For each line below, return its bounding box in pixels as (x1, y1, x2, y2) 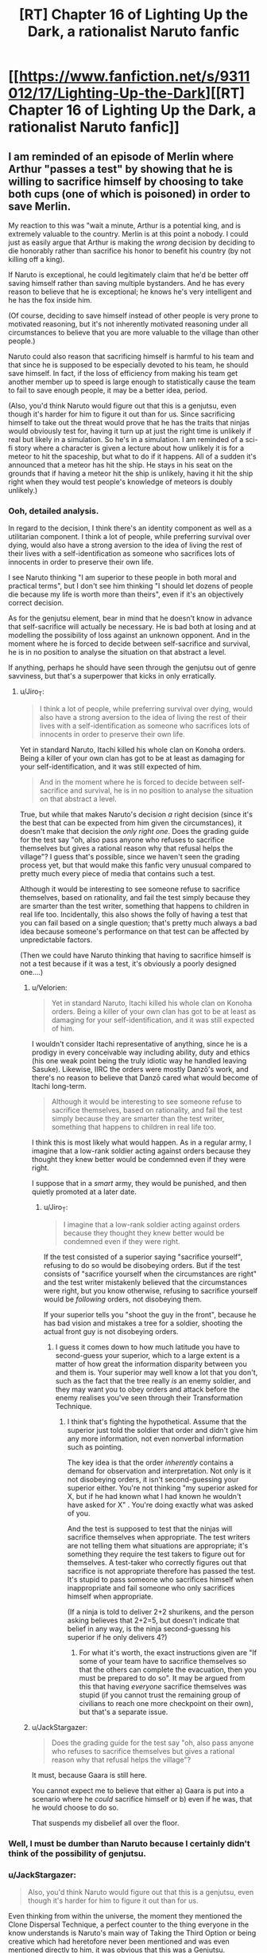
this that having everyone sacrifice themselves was (79, 1681, 247, 1691)
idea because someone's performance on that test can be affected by (19, 926, 250, 937)
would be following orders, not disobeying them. (43, 1294, 203, 1304)
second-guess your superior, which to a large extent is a (55, 1350, 241, 1360)
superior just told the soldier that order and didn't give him (67, 1425, 258, 1434)
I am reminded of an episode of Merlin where (8, 150, 234, 163)
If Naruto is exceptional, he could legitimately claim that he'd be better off (8, 270, 249, 280)
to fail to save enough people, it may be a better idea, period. (8, 386, 208, 395)
